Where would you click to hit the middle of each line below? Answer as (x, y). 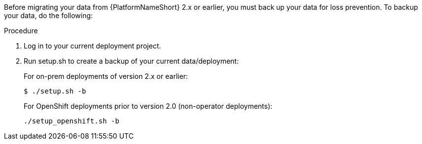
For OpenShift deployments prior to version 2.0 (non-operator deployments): (148, 106)
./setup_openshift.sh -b (71, 121)
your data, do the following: (49, 15)
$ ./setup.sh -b (55, 91)
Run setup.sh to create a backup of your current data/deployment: (131, 61)
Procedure (21, 31)
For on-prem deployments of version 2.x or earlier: (106, 76)
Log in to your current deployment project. (92, 46)
